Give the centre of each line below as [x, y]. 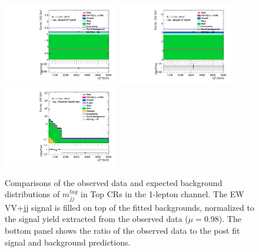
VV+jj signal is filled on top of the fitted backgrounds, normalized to [129, 207]
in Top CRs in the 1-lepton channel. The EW [162, 194]
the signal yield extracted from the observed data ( [97, 219]
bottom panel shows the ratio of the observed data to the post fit [122, 231]
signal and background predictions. [68, 242]
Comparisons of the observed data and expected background [114, 182]
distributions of [32, 194]
